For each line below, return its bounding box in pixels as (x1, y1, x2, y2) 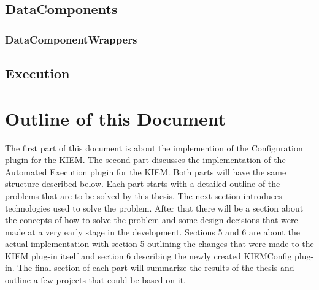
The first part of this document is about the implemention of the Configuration (5, 141, 303, 154)
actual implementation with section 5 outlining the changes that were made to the (5, 237, 314, 250)
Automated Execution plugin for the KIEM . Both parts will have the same (5, 165, 286, 178)
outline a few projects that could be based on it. (5, 273, 186, 286)
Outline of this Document (5, 105, 226, 131)
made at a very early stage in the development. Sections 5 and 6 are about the (5, 225, 300, 238)
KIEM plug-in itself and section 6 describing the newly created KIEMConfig (5, 249, 292, 262)
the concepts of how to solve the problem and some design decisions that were (5, 213, 298, 226)
